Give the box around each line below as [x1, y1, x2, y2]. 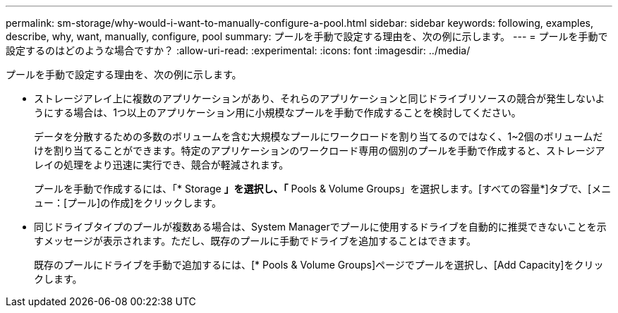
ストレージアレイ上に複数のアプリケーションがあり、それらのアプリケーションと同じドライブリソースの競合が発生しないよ [34, 92, 605, 104]
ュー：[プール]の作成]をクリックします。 [34, 197, 222, 209]
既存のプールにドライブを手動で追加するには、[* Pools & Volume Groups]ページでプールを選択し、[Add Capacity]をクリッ [34, 259, 604, 271]
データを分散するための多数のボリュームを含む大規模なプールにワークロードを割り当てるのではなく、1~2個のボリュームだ [34, 130, 603, 142]
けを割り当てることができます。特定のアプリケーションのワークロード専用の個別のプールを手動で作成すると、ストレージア [34, 145, 605, 156]
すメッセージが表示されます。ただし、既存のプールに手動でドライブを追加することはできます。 [34, 235, 476, 247]
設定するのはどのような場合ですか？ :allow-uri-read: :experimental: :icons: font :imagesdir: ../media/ [6, 44, 471, 56]
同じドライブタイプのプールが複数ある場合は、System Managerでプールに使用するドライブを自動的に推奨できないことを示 [34, 221, 607, 233]
